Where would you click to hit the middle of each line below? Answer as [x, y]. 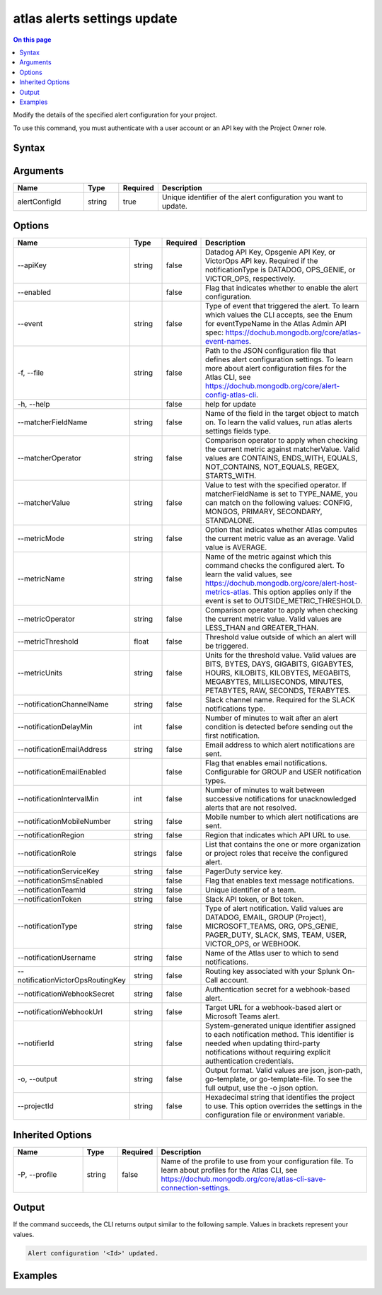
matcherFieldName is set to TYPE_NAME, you [282, 494]
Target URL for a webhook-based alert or [274, 1008]
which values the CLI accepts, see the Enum [279, 315]
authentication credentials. [249, 1061]
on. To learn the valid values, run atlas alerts [279, 422]
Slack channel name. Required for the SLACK [280, 700]
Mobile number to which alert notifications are [282, 817]
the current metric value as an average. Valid [280, 539]
